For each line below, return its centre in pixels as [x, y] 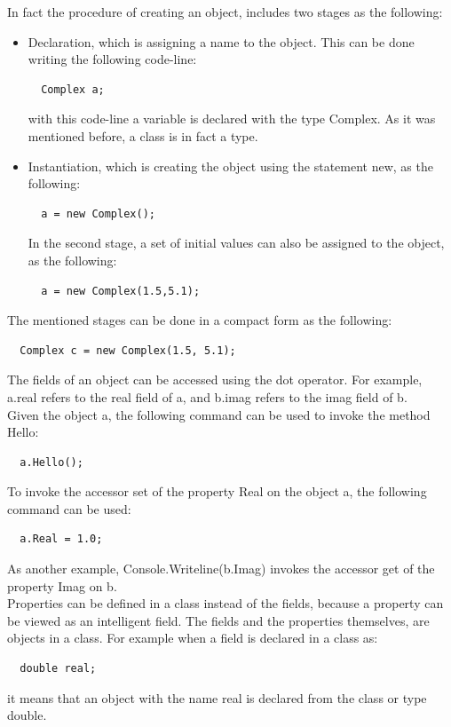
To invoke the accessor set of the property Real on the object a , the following [217, 491]
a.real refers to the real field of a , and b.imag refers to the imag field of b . [207, 396]
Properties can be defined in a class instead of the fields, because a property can [225, 603]
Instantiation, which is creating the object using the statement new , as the [230, 166]
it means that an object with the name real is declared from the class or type [217, 697]
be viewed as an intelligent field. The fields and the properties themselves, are [218, 620]
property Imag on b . [62, 585]
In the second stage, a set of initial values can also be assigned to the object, [236, 243]
